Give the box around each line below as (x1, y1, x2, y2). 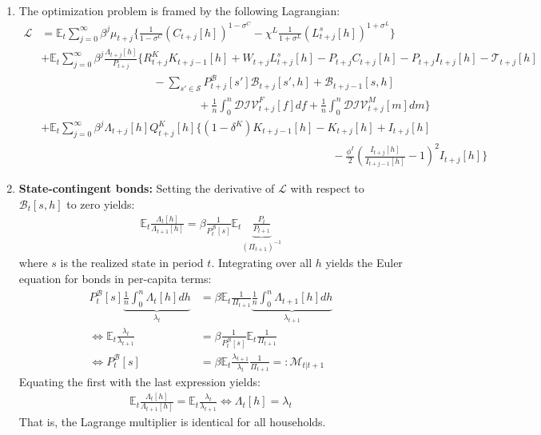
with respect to (290, 180, 364, 197)
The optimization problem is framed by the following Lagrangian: (18, 2, 340, 18)
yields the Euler (325, 254, 403, 271)
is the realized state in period (60, 254, 204, 271)
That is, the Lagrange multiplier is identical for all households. (18, 413, 326, 430)
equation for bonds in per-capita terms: (18, 269, 212, 286)
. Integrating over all (211, 254, 312, 271)
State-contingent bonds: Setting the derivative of (18, 180, 275, 197)
